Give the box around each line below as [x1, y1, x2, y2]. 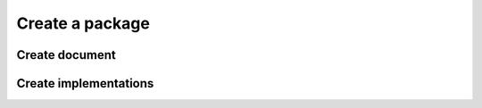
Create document [16, 47, 116, 62]
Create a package [16, 13, 151, 33]
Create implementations [16, 76, 154, 91]
